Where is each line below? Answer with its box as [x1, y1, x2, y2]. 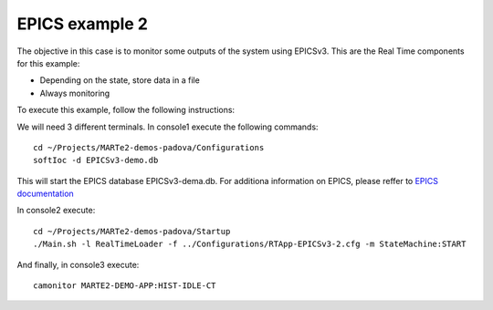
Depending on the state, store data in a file [39, 75, 200, 86]
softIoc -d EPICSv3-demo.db [33, 155, 159, 166]
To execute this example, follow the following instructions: [16, 105, 236, 116]
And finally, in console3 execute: [16, 259, 140, 270]
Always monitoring [39, 88, 110, 98]
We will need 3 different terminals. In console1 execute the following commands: [16, 121, 319, 132]
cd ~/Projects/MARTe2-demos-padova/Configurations [33, 142, 265, 152]
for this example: [16, 57, 80, 68]
